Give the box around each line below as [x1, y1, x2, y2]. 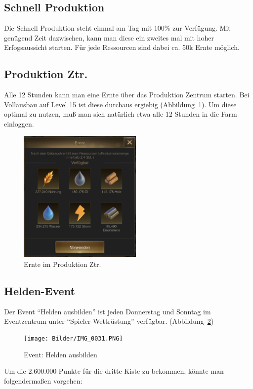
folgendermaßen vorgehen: [4, 375, 83, 386]
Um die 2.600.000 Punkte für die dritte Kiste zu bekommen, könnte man [4, 366, 224, 376]
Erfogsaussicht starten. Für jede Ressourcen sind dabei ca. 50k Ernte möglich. [4, 42, 240, 52]
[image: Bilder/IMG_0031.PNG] [24, 335, 123, 342]
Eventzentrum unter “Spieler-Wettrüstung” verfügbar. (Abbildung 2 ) [4, 316, 214, 326]
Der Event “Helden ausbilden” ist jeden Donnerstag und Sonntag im [4, 306, 211, 316]
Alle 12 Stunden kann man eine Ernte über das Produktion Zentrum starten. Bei [4, 89, 250, 100]
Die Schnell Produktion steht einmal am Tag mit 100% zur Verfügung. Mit [4, 23, 231, 33]
